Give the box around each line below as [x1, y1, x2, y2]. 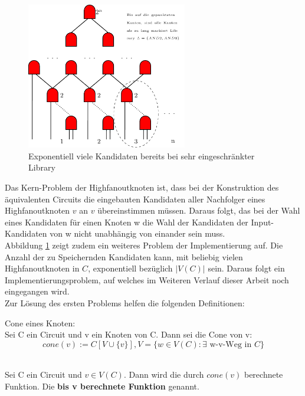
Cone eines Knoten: [5, 316, 76, 329]
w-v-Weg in [209, 340, 252, 349]
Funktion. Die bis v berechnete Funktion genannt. [5, 379, 199, 392]
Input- [251, 215, 274, 228]
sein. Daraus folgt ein [208, 262, 285, 274]
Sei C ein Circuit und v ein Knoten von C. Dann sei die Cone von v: [5, 328, 252, 341]
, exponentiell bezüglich [88, 262, 173, 274]
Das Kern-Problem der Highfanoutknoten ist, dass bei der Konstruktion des [5, 181, 279, 194]
